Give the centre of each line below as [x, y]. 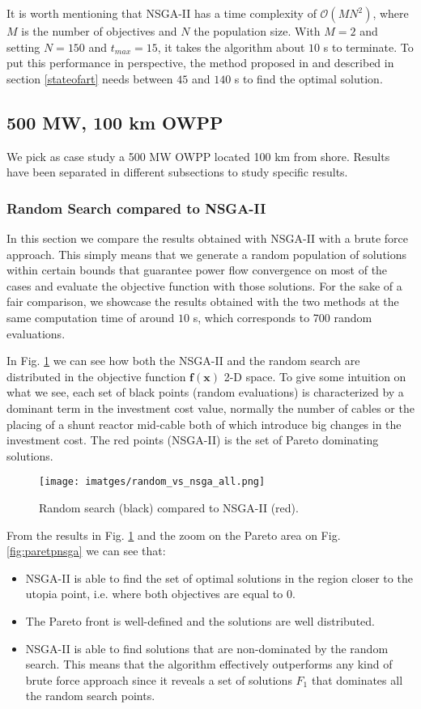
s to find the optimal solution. [308, 78]
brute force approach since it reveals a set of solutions [159, 679]
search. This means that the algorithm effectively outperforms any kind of [209, 664]
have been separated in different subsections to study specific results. [177, 172]
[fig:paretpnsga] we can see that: [86, 551]
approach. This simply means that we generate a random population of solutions [207, 254]
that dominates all [357, 679]
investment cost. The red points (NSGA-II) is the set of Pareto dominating [193, 440]
